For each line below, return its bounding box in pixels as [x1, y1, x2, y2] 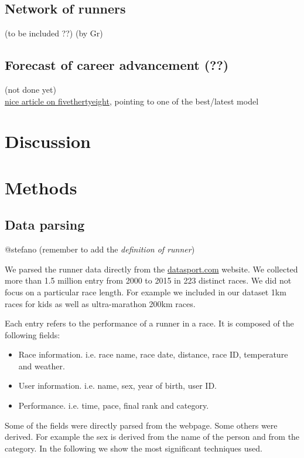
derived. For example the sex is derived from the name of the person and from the [5, 430, 300, 443]
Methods [5, 175, 77, 199]
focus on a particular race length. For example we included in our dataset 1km [5, 285, 286, 298]
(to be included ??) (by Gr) [5, 27, 103, 39]
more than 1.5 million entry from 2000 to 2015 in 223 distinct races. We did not [5, 274, 292, 287]
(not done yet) [5, 83, 56, 95]
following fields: [5, 328, 60, 341]
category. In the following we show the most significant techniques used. [5, 442, 262, 454]
